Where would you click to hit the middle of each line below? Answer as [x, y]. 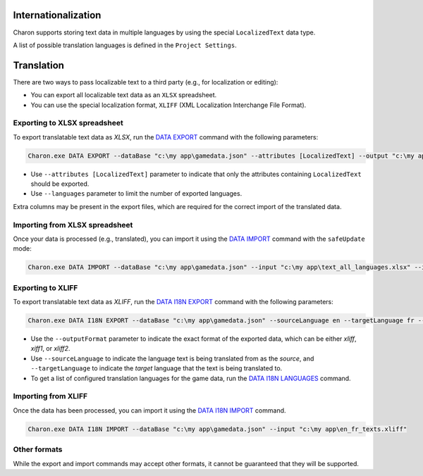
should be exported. [60, 184]
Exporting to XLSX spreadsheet [68, 123]
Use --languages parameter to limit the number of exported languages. [136, 194]
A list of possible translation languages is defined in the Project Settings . [125, 45]
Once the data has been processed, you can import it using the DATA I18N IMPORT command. [149, 410]
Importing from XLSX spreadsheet [73, 225]
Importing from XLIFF [50, 396]
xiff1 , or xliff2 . [50, 349]
